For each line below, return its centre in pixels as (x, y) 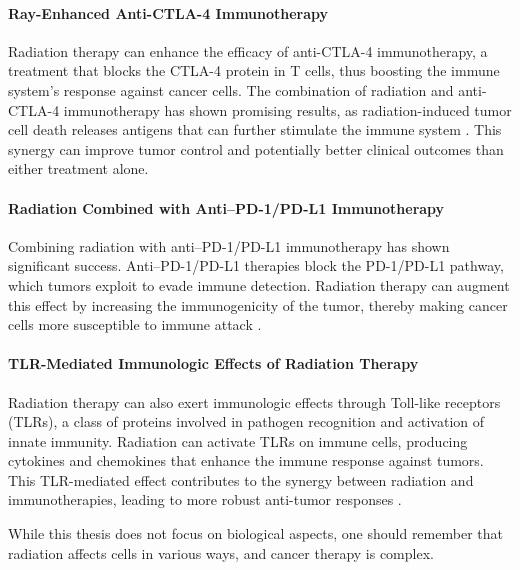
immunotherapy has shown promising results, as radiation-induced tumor (287, 109)
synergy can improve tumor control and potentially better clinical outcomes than (256, 148)
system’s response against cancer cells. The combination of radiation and (231, 89)
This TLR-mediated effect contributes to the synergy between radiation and (241, 479)
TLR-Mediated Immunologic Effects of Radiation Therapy (213, 363)
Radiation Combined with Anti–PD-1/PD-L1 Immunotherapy (226, 207)
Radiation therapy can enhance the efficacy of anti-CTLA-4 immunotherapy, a (248, 50)
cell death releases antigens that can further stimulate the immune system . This (255, 129)
